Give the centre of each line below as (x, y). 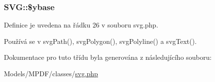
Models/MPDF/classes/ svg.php (51, 73)
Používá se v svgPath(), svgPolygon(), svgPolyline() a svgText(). (100, 41)
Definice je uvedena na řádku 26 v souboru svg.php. (81, 25)
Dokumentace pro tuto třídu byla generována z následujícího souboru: (108, 57)
